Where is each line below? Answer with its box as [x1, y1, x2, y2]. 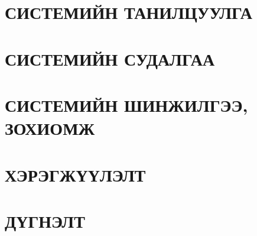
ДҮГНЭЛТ [5, 208, 85, 232]
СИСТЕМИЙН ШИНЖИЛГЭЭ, [5, 92, 248, 117]
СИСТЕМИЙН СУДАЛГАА [5, 46, 215, 70]
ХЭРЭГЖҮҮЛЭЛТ [5, 162, 146, 186]
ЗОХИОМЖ [5, 116, 95, 140]
